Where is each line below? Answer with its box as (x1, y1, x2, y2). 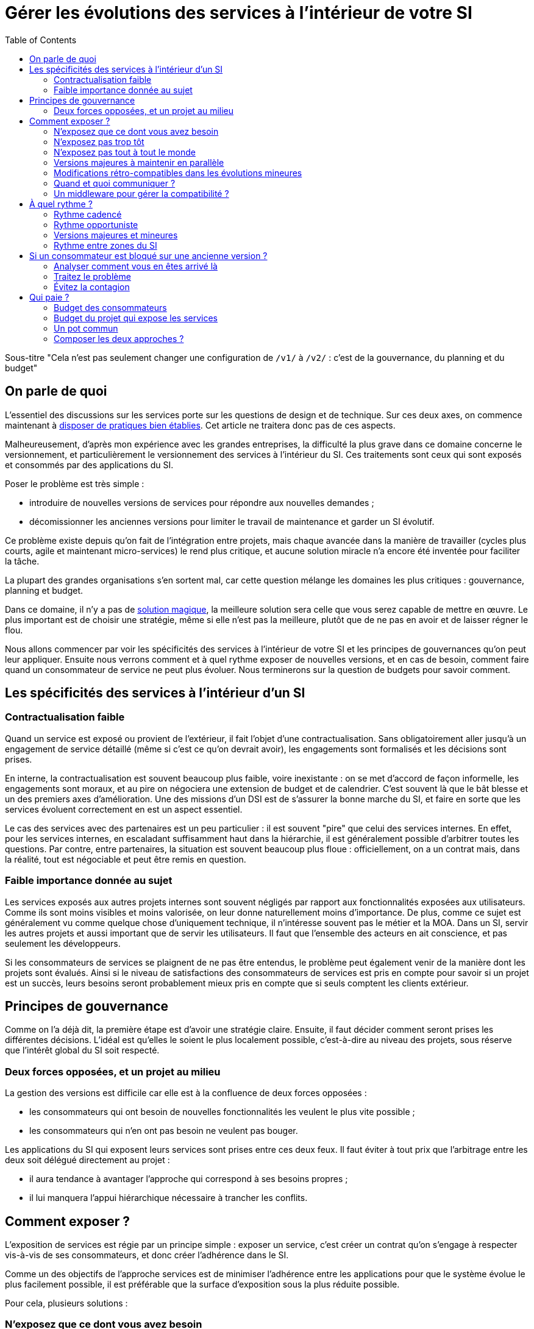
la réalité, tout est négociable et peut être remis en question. (5, 853, 246, 864)
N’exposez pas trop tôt (54, 136, 144, 147)
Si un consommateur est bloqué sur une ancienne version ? (29, 250, 268, 261)
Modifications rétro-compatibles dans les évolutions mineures (54, 167, 302, 178)
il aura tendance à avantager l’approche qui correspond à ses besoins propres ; (29, 1174, 348, 1185)
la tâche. (5, 555, 40, 566)
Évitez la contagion (54, 281, 130, 292)
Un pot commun (54, 322, 118, 333)
